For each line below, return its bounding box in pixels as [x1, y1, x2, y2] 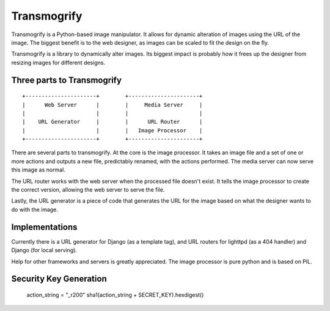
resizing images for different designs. [11, 59, 106, 66]
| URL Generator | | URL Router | [22, 118, 203, 126]
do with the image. [11, 206, 58, 213]
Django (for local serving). [11, 247, 78, 254]
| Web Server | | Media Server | [22, 101, 203, 108]
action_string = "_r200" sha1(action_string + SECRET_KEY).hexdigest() [26, 291, 204, 298]
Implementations [11, 222, 78, 232]
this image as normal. [11, 166, 65, 174]
